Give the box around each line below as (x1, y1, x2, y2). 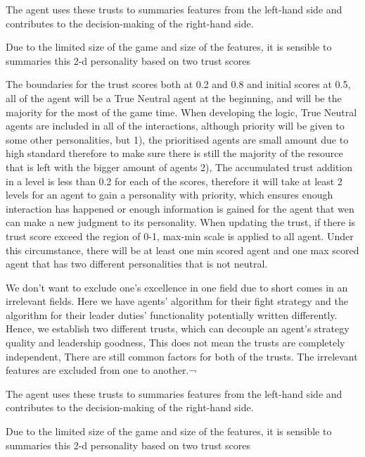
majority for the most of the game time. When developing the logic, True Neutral (6, 104, 357, 119)
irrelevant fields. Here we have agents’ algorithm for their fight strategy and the (6, 294, 348, 308)
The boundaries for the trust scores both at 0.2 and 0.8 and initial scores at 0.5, (6, 77, 351, 92)
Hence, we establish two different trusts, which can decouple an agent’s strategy (6, 321, 350, 336)
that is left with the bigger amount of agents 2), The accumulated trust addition (6, 159, 353, 174)
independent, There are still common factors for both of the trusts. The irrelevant (6, 349, 358, 363)
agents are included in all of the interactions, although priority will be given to (6, 118, 345, 133)
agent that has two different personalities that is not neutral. (6, 256, 268, 271)
